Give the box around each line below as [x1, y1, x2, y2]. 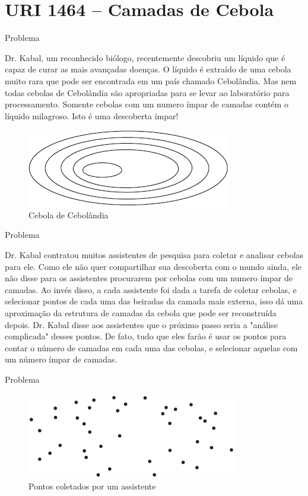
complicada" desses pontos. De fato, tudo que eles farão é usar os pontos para [5, 330, 287, 342]
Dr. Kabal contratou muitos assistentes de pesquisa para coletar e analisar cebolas [5, 249, 304, 261]
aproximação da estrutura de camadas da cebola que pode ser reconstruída [5, 307, 277, 319]
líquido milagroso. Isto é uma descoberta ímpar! [5, 109, 179, 122]
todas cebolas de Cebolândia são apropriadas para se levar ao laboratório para [5, 86, 290, 98]
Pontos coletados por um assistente [28, 480, 156, 492]
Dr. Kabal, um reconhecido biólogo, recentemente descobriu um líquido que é [5, 51, 285, 63]
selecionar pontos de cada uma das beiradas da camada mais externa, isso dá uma [5, 295, 303, 307]
